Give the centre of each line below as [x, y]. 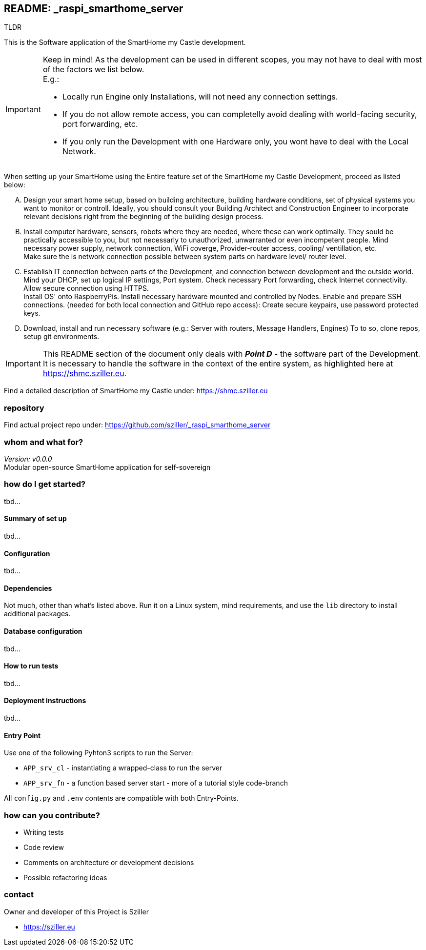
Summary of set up [35, 519]
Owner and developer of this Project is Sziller [76, 911]
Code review [44, 847]
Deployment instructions [45, 701]
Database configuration [43, 631]
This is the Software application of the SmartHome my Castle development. [125, 42]
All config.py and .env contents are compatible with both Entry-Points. [121, 798]
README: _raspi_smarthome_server [94, 9]
